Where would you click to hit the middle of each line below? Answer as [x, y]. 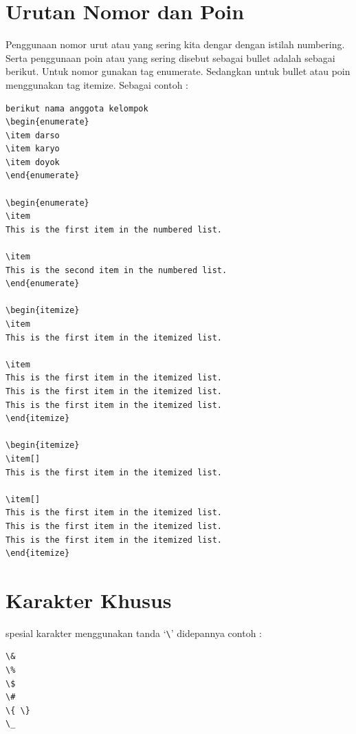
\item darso [33, 135]
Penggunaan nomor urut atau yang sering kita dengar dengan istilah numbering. [175, 44]
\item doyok [33, 162]
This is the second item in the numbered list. [116, 270]
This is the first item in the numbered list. [114, 229]
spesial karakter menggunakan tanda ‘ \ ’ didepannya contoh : [134, 633]
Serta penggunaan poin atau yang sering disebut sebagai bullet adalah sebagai [170, 57]
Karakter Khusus [89, 600]
